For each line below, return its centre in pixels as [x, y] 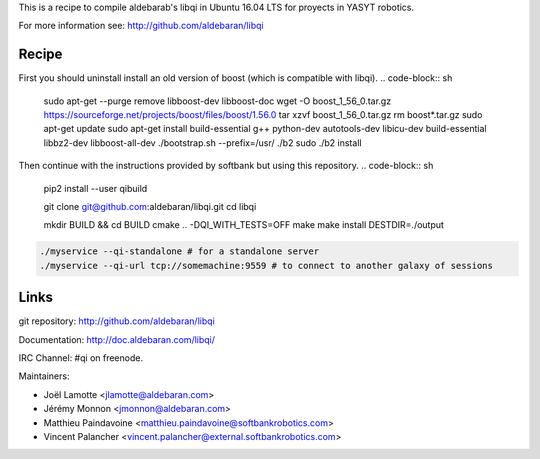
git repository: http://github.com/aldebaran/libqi [116, 321]
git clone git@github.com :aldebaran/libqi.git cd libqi [150, 207]
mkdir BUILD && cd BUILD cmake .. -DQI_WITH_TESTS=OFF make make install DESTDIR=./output [244, 225]
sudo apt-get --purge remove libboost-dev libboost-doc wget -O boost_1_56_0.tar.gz [217, 101]
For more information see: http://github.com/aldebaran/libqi [141, 26]
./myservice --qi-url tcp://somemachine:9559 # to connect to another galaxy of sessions [266, 265]
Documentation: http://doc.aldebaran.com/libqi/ [116, 339]
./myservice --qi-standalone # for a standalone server [179, 251]
